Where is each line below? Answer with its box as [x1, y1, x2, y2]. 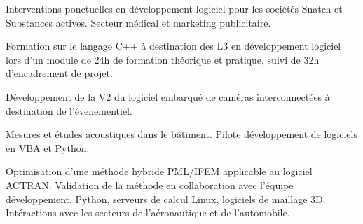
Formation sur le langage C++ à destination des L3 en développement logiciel [6, 38, 341, 53]
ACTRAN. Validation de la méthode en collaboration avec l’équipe [6, 177, 294, 192]
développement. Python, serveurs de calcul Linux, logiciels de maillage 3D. [6, 191, 326, 206]
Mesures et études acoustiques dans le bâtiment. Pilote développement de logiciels [6, 127, 357, 141]
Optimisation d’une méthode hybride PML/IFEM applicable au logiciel [6, 164, 313, 178]
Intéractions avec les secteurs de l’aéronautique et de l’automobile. [6, 205, 290, 220]
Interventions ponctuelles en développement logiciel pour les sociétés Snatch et [6, 1, 343, 15]
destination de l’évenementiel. [6, 103, 132, 118]
